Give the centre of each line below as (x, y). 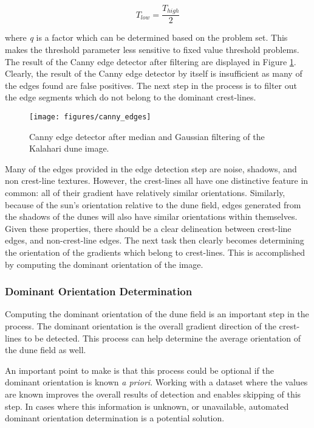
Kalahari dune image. (69, 148)
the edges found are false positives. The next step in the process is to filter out (151, 85)
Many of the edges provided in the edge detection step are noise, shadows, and (151, 168)
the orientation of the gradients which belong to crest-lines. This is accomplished (155, 252)
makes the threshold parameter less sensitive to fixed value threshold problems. (152, 50)
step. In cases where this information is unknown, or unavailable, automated (147, 406)
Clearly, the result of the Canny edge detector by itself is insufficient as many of (154, 73)
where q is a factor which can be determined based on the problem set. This (146, 37)
